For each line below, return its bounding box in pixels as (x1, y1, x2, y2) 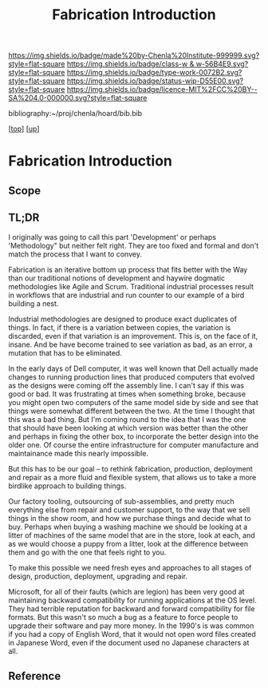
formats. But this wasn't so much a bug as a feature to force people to (8, 612, 238, 622)
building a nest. (8, 298, 59, 308)
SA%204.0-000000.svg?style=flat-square (8, 93, 148, 103)
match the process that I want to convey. (8, 249, 142, 259)
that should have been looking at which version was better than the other (8, 423, 249, 432)
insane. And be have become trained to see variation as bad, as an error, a (8, 340, 253, 349)
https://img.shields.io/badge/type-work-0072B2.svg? (66, 68, 242, 78)
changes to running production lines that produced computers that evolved (8, 372, 255, 381)
